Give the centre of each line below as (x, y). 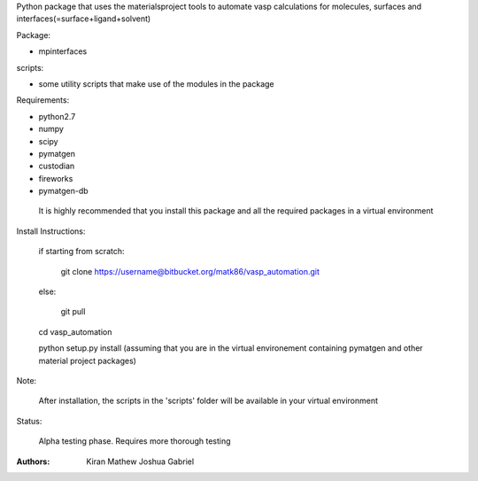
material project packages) (88, 361)
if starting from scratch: (81, 252)
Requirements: (43, 100)
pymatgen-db (63, 191)
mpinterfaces (63, 51)
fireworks (56, 178)
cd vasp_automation (75, 331)
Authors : (33, 462)
